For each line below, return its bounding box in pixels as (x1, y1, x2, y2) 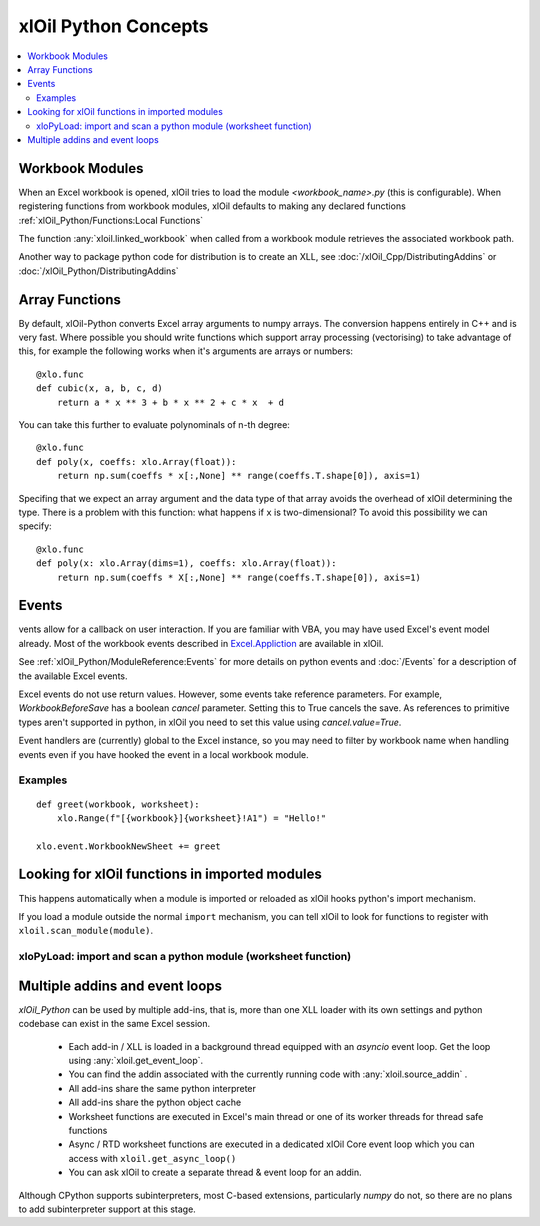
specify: (18, 520, 52, 532)
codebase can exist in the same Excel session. (18, 1018, 211, 1030)
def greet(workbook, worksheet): (36, 798, 200, 810)
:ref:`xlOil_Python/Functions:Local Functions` (18, 214, 204, 226)
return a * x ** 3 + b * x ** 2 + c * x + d (56, 396, 285, 408)
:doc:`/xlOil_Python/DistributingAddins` (18, 265, 179, 277)
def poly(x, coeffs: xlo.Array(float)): (36, 456, 237, 467)
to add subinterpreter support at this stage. (18, 1203, 197, 1215)
